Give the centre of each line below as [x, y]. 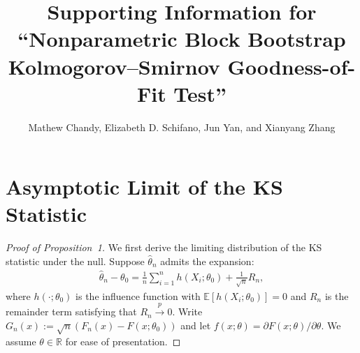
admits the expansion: [207, 261]
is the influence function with [138, 295]
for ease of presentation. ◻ [123, 341]
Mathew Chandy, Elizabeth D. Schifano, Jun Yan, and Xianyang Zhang [182, 127]
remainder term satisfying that [71, 311]
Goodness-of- [291, 66]
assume [21, 341]
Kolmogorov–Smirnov [114, 66]
